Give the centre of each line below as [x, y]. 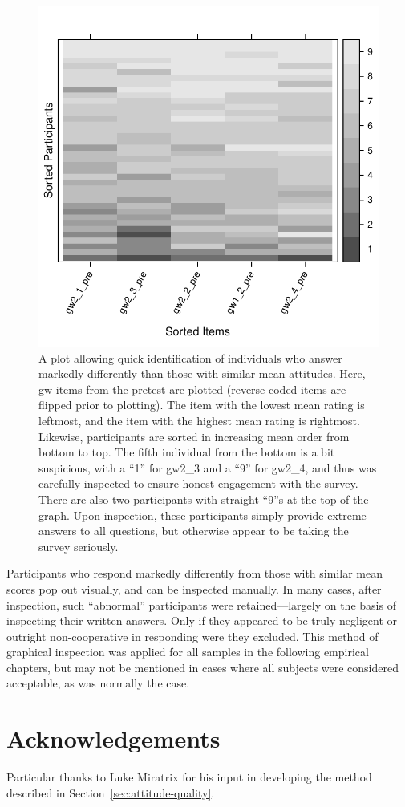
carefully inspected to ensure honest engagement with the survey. [198, 483]
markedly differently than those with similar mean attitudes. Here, [202, 373]
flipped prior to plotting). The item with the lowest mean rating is [202, 405]
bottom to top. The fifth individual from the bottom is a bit [187, 452]
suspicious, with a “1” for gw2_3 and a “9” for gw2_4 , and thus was [208, 467]
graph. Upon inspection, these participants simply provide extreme [202, 515]
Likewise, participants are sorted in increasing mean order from [194, 436]
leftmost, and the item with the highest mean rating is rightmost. [199, 420]
